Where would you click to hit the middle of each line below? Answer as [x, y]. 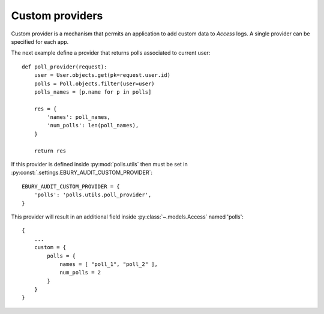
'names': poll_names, [79, 117]
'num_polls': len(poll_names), [93, 125]
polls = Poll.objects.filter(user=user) [94, 83]
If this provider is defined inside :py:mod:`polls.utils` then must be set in [100, 165]
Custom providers [57, 16]
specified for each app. [40, 41]
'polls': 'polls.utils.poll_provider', [93, 195]
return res [50, 151]
